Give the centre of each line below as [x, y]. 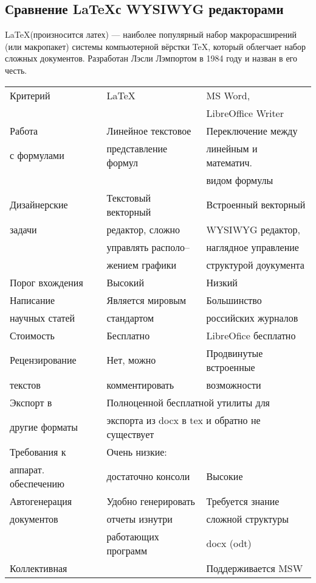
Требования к [38, 451]
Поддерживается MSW [255, 568]
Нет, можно [131, 360]
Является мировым [146, 300]
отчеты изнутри [139, 518]
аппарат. [27, 469]
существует [130, 434]
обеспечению [37, 483]
